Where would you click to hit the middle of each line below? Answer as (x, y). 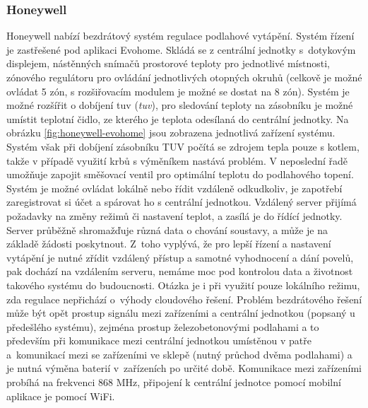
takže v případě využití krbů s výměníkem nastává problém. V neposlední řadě (177, 160)
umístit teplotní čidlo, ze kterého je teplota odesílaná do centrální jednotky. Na (178, 118)
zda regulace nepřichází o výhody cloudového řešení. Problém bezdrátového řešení (184, 299)
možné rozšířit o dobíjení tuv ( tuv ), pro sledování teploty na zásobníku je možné (180, 105)
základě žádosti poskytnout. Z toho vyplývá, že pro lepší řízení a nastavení (169, 244)
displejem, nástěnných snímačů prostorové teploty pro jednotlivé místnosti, (168, 63)
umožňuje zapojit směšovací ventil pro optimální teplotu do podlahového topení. (180, 174)
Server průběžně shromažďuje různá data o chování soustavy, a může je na (167, 229)
